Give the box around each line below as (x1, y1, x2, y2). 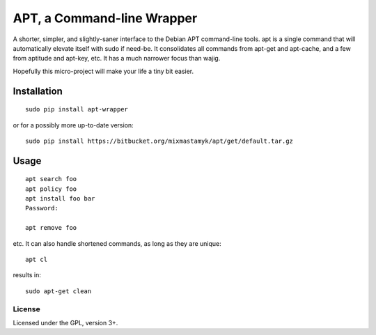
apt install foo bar (25, 195, 95, 203)
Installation (13, 85, 63, 97)
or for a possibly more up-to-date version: (13, 120, 134, 129)
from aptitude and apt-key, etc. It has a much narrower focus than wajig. (13, 54, 221, 63)
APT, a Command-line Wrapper (13, 10, 198, 26)
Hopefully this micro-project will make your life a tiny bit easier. (13, 67, 194, 75)
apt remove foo (25, 224, 77, 232)
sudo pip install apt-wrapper (25, 105, 129, 114)
